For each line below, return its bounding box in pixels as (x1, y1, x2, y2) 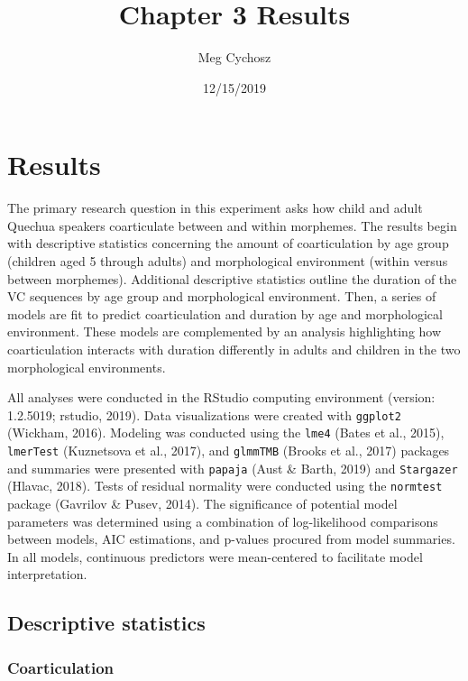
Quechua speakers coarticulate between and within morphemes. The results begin (7, 216, 457, 235)
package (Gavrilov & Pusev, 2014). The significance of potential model (7, 494, 398, 513)
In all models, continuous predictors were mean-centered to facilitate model (7, 547, 423, 566)
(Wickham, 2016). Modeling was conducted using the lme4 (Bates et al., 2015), (7, 423, 445, 442)
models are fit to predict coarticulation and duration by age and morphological (7, 304, 443, 323)
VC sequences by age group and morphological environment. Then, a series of (7, 287, 436, 306)
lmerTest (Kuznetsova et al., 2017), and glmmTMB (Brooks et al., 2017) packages (7, 441, 450, 460)
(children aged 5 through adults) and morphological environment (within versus (7, 252, 448, 271)
